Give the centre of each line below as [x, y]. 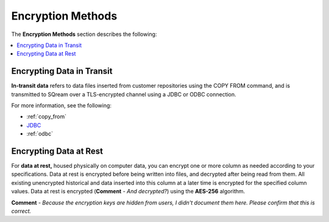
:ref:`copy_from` [47, 116]
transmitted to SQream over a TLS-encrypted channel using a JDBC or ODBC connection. [124, 94]
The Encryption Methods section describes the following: [84, 34]
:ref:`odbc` [40, 134]
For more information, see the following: [62, 106]
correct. [21, 211]
